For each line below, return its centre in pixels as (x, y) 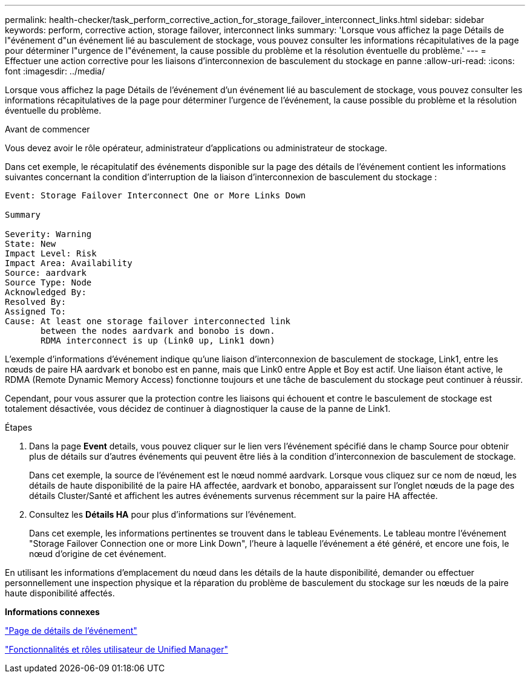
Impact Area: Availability (69, 263)
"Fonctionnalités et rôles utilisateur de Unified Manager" (116, 649)
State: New (31, 244)
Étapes (19, 427)
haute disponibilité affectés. (60, 593)
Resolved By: (36, 302)
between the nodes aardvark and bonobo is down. (158, 331)
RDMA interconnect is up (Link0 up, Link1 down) (158, 341)
